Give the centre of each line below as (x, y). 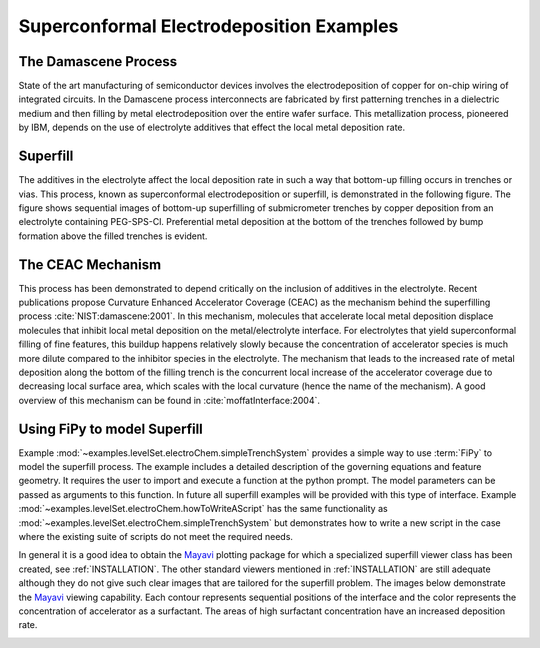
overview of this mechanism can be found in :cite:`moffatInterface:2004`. (169, 400)
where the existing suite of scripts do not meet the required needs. (156, 536)
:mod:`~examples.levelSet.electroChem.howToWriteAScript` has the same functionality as (203, 509)
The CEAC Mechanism (90, 264)
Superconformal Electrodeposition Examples (208, 26)
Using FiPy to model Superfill (111, 428)
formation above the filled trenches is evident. (113, 236)
